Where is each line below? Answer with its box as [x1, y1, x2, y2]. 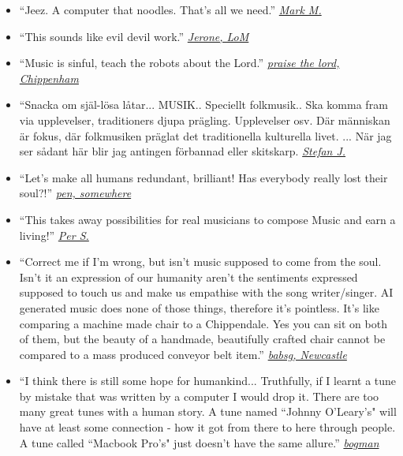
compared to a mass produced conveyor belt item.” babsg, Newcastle [19, 346, 347, 362]
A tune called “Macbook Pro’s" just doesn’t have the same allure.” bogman [19, 434, 379, 450]
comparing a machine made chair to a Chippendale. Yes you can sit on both [19, 315, 387, 331]
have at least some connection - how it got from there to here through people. [19, 419, 396, 435]
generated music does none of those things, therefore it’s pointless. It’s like [19, 299, 379, 316]
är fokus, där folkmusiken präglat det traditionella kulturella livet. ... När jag [19, 127, 392, 144]
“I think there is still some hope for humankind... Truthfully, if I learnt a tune [19, 372, 397, 389]
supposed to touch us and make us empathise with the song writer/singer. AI [19, 284, 394, 301]
